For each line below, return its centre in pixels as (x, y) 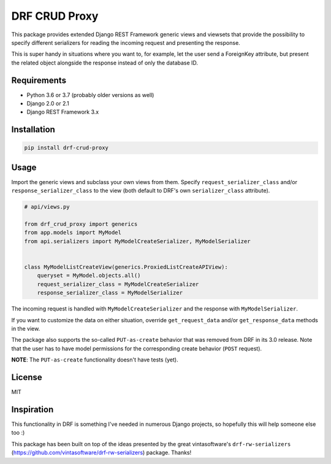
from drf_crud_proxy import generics (81, 224)
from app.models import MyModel (73, 233)
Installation (33, 130)
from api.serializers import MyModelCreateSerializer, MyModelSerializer (137, 241)
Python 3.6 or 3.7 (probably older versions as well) (90, 95)
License (27, 377)
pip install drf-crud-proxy (66, 148)
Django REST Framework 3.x (63, 112)
